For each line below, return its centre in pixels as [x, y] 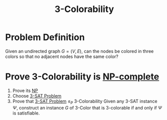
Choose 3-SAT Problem [37, 95]
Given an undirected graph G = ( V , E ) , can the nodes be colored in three [79, 51]
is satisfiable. [26, 113]
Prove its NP [25, 90]
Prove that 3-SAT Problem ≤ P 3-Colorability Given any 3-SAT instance [85, 102]
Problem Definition [45, 37]
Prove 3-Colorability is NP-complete [82, 77]
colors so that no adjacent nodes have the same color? [62, 56]
